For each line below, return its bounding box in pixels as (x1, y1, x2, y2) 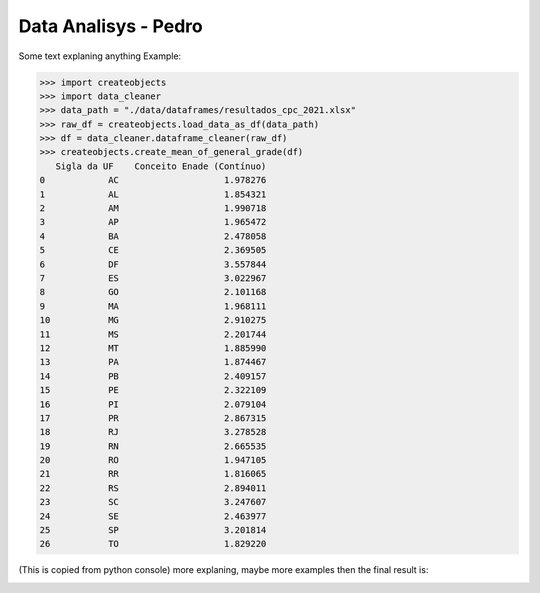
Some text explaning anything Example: (18, 50, 182, 62)
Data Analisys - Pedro (18, 15, 204, 37)
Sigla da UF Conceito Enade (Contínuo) (55, 160, 267, 172)
